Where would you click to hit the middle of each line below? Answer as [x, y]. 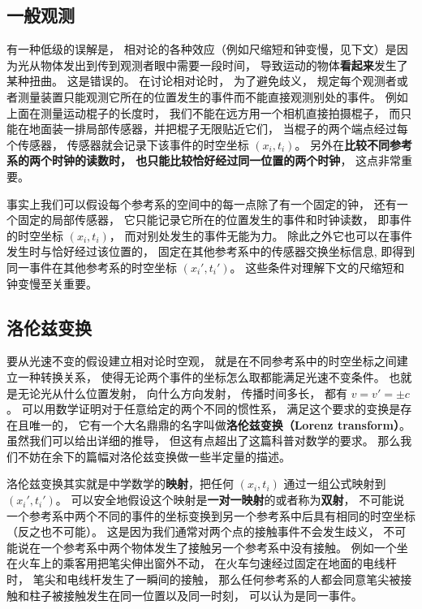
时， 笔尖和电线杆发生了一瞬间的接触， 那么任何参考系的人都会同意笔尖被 [204, 579]
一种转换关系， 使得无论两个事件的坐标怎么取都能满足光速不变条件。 [201, 376]
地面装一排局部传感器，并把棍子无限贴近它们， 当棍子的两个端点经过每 [218, 129]
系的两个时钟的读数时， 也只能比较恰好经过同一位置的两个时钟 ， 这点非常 [204, 160]
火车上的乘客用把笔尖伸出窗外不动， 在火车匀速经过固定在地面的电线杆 [207, 563]
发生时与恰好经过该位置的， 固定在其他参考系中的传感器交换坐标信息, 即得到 [211, 251]
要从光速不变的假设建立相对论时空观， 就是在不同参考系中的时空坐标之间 [202, 361]
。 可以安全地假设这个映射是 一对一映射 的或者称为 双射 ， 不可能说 [230, 500]
